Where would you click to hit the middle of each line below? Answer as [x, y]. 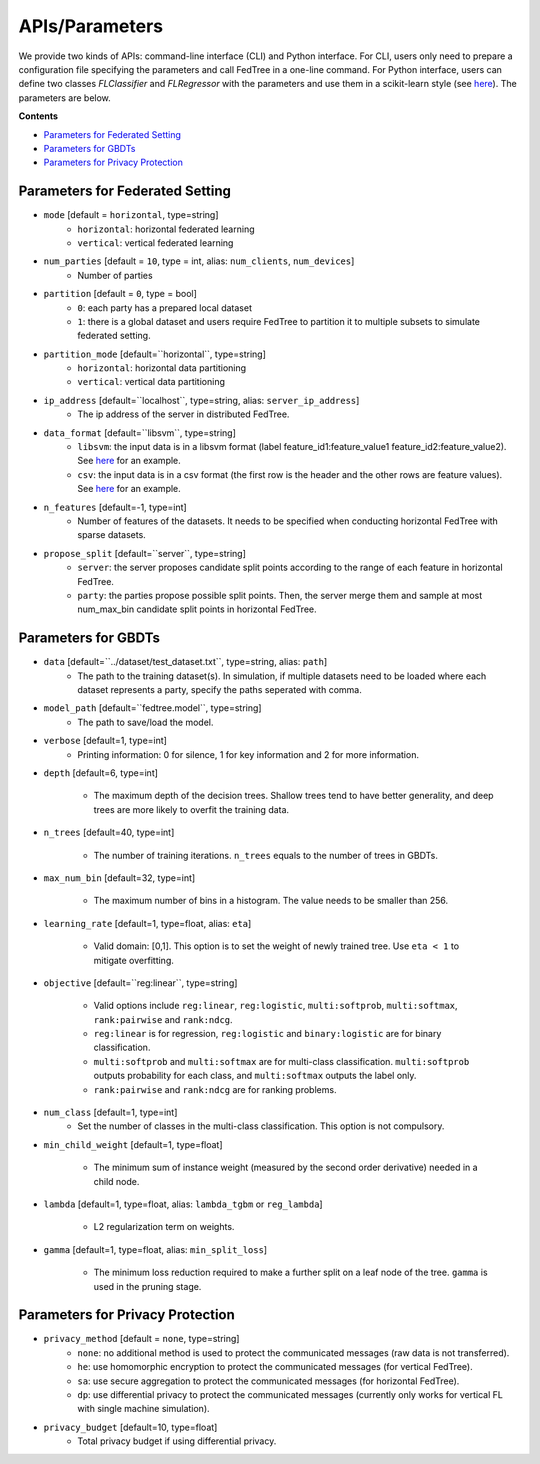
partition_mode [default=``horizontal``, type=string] [155, 354]
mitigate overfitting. [133, 960]
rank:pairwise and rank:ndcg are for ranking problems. [215, 1089]
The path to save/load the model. [145, 722]
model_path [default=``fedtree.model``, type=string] [152, 708]
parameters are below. [65, 97]
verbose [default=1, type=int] [105, 741]
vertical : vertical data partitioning [151, 382]
